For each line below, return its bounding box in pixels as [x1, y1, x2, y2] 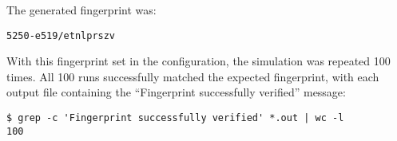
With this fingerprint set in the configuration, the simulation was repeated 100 [6, 53, 391, 69]
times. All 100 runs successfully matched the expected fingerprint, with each [6, 68, 379, 84]
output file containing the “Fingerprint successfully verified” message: [6, 84, 346, 100]
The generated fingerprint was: [6, 2, 157, 18]
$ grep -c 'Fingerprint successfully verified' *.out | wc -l [6, 112, 344, 124]
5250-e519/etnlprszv [6, 29, 116, 41]
